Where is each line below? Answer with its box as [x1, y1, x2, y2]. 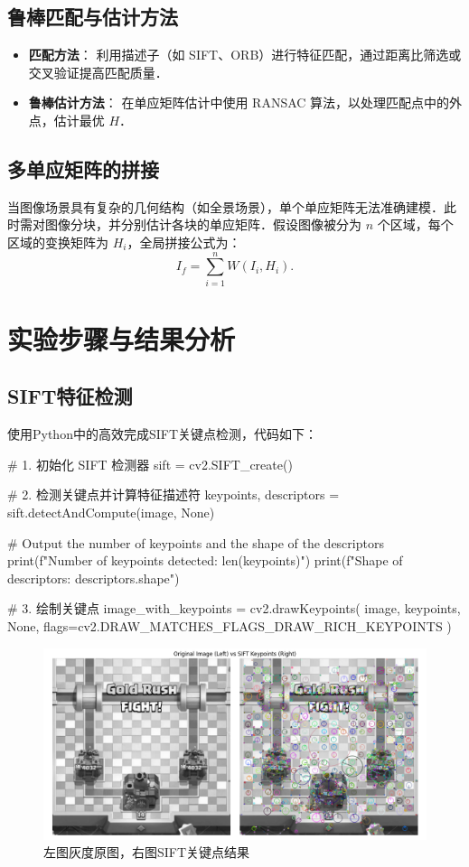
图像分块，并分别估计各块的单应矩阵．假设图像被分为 [44, 215, 361, 234]
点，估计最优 [28, 110, 105, 129]
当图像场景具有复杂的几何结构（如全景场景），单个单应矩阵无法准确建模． [7, 197, 444, 216]
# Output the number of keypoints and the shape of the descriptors [7, 533, 384, 552]
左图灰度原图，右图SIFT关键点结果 [43, 843, 250, 862]
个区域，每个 [377, 215, 454, 234]
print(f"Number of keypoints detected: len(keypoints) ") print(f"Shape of [7, 551, 403, 570]
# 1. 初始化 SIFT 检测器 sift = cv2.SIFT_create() [7, 454, 293, 473]
